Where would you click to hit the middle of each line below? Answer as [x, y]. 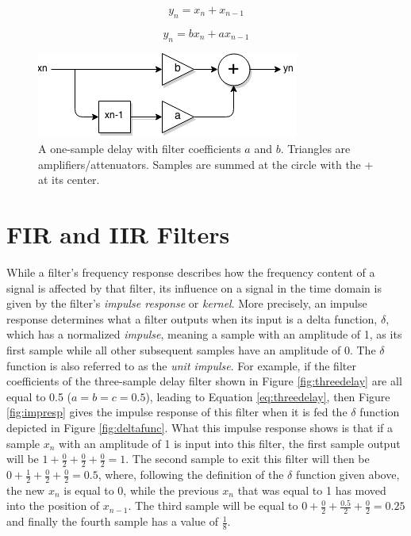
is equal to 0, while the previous [141, 490]
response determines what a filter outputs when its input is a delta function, [192, 318]
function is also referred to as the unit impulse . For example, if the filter [181, 365]
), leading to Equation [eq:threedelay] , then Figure [268, 396]
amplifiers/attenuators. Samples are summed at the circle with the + [206, 164]
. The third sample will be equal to [213, 505]
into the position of [53, 505]
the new [26, 490]
